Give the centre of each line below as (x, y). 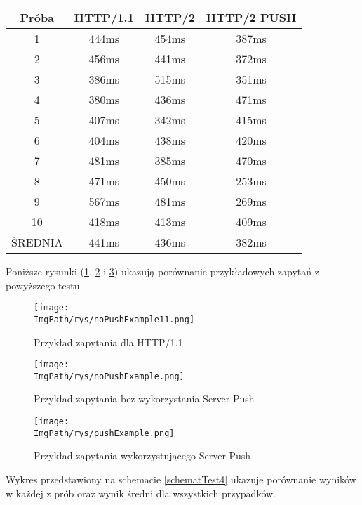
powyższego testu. (44, 285)
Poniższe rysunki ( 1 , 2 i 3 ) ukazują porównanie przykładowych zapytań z (162, 271)
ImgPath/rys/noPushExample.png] (109, 376)
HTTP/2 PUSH (251, 17)
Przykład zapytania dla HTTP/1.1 (108, 342)
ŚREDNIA (37, 242)
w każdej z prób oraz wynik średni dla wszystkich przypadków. (141, 493)
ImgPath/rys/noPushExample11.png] (114, 319)
